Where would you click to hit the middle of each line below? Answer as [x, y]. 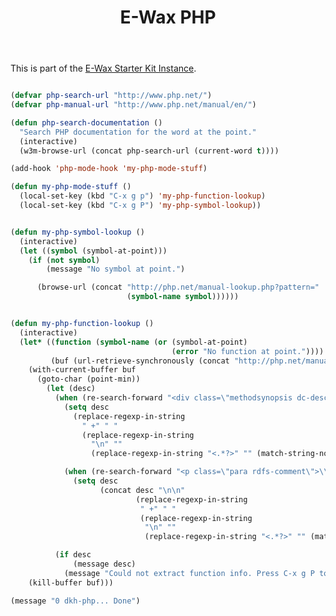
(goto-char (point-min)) [88, 379]
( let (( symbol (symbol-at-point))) [93, 251]
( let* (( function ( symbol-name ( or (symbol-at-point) [133, 342]
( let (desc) [71, 389]
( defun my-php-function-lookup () [82, 324]
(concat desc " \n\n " [142, 490]
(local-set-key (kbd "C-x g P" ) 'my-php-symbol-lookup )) [140, 206]
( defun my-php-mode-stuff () [71, 187]
